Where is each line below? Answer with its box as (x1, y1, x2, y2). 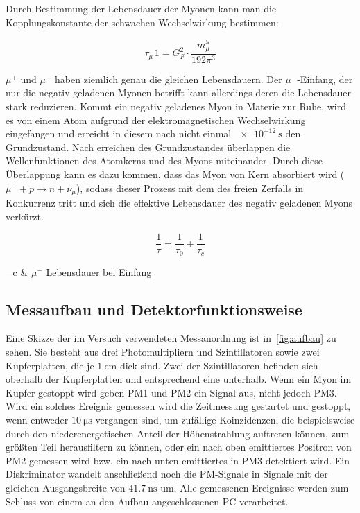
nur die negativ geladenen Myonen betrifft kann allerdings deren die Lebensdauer (6, 85, 351, 100)
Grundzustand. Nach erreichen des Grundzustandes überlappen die (6, 139, 291, 154)
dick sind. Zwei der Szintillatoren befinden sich (119, 358, 318, 372)
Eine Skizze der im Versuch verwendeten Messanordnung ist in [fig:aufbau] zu (6, 331, 336, 345)
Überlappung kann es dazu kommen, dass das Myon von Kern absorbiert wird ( (6, 166, 345, 181)
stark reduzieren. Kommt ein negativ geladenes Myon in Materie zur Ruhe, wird (6, 98, 346, 113)
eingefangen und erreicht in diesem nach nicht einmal (6, 126, 232, 141)
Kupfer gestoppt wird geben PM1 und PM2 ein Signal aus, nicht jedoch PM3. (6, 385, 337, 399)
